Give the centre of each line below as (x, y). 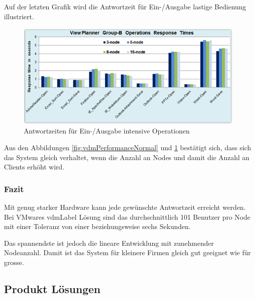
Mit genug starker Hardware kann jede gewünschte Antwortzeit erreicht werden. (125, 207)
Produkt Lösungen (52, 288)
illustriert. (19, 16)
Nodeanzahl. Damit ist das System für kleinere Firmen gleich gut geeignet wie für (127, 252)
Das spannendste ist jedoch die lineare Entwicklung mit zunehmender (109, 243)
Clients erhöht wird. (34, 167)
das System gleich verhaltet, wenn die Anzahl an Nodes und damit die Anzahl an (127, 157)
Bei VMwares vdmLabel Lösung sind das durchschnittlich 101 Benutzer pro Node (127, 216)
